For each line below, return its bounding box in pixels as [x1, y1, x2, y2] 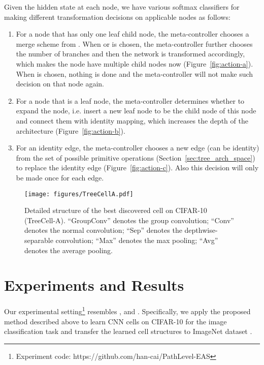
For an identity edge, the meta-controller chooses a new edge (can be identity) [16, 142, 259, 153]
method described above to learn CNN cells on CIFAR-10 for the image [4, 316, 227, 326]
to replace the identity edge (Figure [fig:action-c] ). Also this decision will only [16, 162, 259, 173]
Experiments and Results [4, 275, 184, 295]
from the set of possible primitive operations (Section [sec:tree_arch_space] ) [16, 152, 255, 163]
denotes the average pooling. [24, 245, 113, 255]
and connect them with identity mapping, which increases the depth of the [16, 115, 248, 126]
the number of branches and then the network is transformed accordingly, [16, 48, 245, 59]
